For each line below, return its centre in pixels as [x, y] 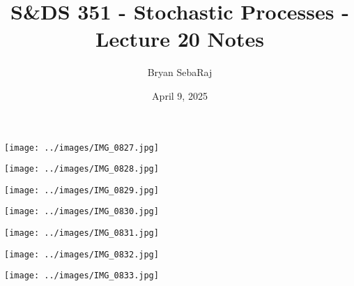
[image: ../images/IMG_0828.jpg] [82, 169]
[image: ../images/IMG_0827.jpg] [82, 148]
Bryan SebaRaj [180, 72]
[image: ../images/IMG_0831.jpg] [82, 233]
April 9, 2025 [180, 95]
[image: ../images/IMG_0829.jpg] [82, 190]
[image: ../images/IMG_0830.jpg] [82, 212]
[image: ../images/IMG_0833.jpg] [82, 276]
